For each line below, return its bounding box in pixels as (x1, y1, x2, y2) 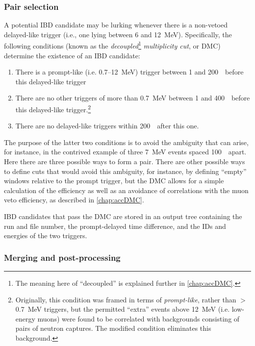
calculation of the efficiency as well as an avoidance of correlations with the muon (4, 185, 249, 195)
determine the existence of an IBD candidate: (4, 50, 140, 60)
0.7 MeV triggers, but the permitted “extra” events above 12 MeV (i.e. (15, 304, 230, 314)
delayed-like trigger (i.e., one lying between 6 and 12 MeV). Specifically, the (4, 29, 232, 39)
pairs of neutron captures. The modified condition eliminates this (15, 323, 211, 333)
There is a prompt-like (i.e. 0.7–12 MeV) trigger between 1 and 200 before (15, 67, 244, 77)
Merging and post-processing (4, 251, 121, 263)
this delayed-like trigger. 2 (15, 103, 91, 114)
